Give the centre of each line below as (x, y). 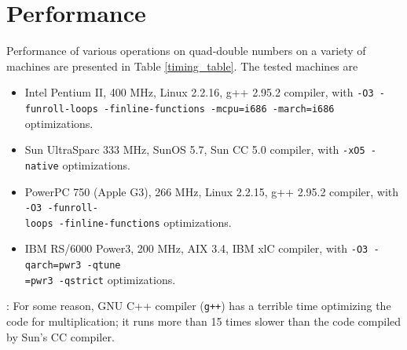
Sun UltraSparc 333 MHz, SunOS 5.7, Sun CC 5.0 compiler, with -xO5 (195, 149)
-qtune (104, 266)
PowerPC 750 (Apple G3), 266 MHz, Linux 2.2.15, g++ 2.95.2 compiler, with (212, 191)
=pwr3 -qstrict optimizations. (100, 279)
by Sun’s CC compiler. (60, 336)
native (42, 166)
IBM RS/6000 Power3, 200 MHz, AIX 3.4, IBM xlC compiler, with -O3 (196, 248)
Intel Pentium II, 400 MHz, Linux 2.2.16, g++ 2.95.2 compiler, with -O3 (199, 92)
